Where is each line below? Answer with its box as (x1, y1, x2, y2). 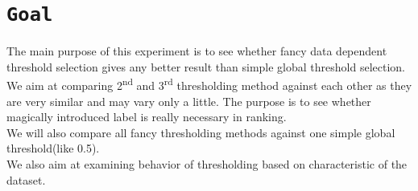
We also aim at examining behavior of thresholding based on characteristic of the (6, 156, 408, 173)
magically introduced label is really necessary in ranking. (6, 108, 287, 125)
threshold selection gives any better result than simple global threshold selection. (6, 58, 405, 75)
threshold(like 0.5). (6, 140, 100, 156)
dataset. (6, 171, 46, 188)
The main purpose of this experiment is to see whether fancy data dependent (6, 43, 387, 59)
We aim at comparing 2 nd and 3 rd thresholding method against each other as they (6, 75, 412, 94)
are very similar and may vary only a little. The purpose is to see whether (6, 92, 371, 109)
